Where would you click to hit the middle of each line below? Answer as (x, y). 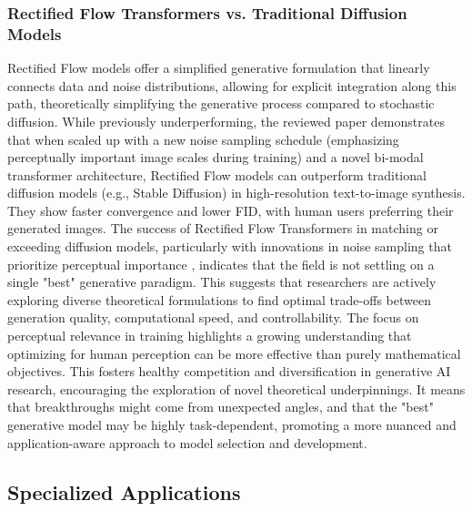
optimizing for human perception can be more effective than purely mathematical (234, 353)
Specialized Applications (124, 491)
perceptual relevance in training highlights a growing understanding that (210, 336)
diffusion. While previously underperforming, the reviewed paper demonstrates (226, 121)
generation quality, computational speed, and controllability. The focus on (213, 317)
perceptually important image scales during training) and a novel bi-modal (216, 157)
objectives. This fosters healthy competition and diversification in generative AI (229, 371)
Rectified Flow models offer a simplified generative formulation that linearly (219, 68)
